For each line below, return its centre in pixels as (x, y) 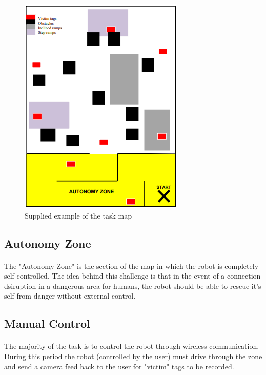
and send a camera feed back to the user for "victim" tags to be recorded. (119, 366)
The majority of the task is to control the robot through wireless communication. (132, 346)
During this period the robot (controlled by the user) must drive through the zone (133, 356)
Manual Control (47, 323)
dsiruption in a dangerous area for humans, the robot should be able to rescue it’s (133, 285)
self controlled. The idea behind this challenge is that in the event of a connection (132, 276)
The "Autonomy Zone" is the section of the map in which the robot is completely (131, 265)
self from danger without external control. (70, 296)
